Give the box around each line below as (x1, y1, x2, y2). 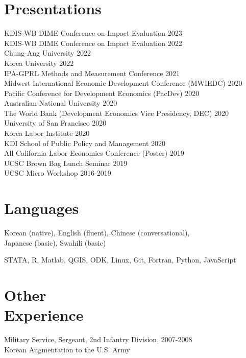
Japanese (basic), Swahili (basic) (4, 237, 106, 248)
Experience (4, 304, 84, 325)
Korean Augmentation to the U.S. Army (4, 344, 130, 354)
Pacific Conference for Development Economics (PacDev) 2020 (4, 87, 200, 98)
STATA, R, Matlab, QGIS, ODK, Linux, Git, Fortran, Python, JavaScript (4, 254, 236, 265)
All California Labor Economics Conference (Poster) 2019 (4, 148, 184, 158)
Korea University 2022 (4, 57, 74, 68)
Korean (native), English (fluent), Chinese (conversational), (4, 227, 190, 238)
